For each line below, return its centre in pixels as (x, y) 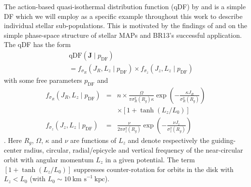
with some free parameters (43, 80)
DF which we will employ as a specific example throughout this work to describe (123, 16)
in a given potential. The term (150, 159)
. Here (13, 140)
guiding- (224, 140)
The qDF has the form (37, 44)
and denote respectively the (169, 140)
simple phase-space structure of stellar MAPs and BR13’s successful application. (123, 35)
